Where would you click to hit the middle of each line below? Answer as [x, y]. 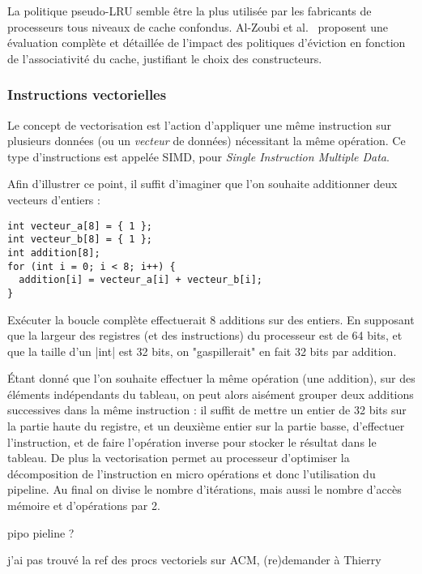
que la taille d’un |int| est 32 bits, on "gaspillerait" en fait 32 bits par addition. [202, 351]
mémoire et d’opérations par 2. [84, 505]
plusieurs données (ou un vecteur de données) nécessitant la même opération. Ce [207, 141]
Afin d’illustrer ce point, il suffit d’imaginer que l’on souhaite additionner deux [202, 184]
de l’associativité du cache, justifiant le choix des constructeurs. [165, 58]
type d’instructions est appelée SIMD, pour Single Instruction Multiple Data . [198, 156]
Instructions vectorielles [87, 94]
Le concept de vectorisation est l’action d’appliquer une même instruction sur [199, 124]
